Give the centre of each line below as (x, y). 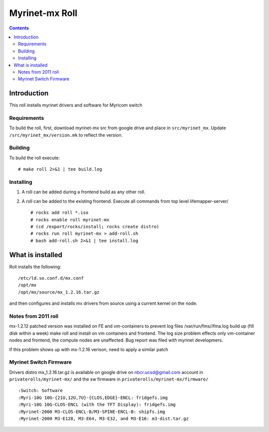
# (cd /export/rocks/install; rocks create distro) (95, 226)
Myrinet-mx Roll (43, 13)
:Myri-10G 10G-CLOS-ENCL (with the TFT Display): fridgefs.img (97, 405)
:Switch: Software (41, 391)
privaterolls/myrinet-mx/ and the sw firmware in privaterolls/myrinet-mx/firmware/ (109, 379)
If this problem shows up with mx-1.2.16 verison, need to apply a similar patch (89, 349)
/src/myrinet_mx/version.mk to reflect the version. (66, 135)
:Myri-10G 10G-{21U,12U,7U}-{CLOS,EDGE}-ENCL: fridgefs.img (93, 398)
